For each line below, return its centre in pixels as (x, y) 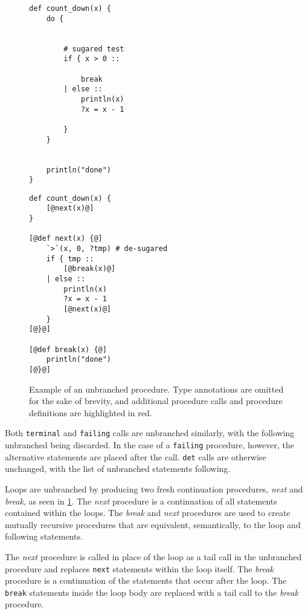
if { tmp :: (70, 259)
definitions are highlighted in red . (91, 412)
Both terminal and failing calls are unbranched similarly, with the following (150, 433)
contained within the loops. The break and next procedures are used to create (148, 513)
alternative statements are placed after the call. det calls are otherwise (136, 456)
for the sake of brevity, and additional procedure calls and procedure (156, 401)
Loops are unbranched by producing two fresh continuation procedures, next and (154, 488)
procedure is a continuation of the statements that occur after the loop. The (146, 580)
